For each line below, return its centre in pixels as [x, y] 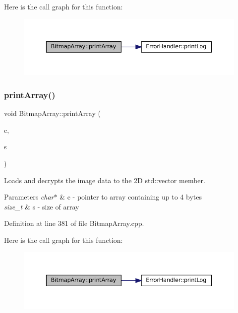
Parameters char [29, 197]
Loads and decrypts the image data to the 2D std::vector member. [105, 180]
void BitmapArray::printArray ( [52, 113]
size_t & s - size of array [42, 206]
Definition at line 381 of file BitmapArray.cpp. [74, 223]
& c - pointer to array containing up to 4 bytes [131, 197]
